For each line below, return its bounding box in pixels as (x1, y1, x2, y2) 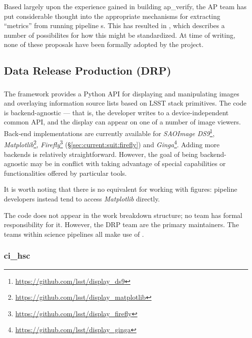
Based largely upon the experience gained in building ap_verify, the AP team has (4, 1, 247, 11)
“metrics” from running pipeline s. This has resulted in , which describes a (4, 20, 225, 31)
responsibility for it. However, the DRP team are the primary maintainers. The (4, 219, 239, 230)
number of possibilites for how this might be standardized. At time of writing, (4, 30, 236, 40)
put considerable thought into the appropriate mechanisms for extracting (4, 11, 220, 21)
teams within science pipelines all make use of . (4, 229, 144, 239)
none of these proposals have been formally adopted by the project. (4, 39, 204, 49)
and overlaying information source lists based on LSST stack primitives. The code (4, 98, 247, 108)
